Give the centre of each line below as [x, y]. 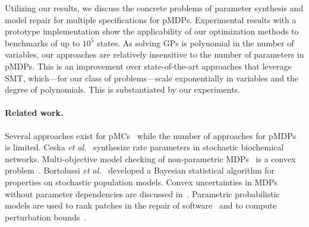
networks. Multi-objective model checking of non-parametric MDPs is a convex [150, 158]
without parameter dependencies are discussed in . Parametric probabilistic [142, 193]
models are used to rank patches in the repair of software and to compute [141, 205]
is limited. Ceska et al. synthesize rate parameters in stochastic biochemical [144, 147]
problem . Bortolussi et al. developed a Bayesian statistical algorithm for [140, 170]
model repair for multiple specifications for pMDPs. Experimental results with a [151, 19]
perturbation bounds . [46, 217]
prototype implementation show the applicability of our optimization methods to [152, 31]
